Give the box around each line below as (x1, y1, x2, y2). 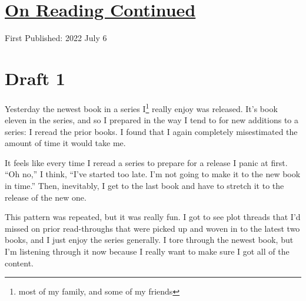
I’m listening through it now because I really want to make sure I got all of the (5, 245, 290, 258)
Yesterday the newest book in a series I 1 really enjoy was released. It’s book (5, 100, 278, 114)
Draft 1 (5, 66, 65, 90)
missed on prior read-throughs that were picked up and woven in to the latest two (5, 222, 300, 234)
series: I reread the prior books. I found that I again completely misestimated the (5, 125, 298, 137)
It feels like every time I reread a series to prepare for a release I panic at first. (5, 156, 288, 168)
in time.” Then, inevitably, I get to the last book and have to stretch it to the (5, 180, 284, 192)
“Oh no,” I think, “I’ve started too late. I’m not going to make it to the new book (5, 168, 301, 180)
